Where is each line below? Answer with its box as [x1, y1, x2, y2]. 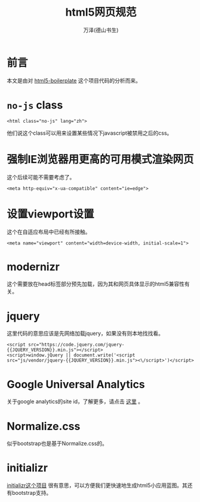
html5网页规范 [65, 5, 137, 19]
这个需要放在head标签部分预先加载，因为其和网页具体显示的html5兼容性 [7, 280, 184, 288]
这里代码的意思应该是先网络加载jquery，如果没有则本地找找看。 [7, 330, 164, 337]
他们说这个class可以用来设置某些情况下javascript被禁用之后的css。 [7, 129, 173, 137]
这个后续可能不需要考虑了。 [7, 173, 75, 180]
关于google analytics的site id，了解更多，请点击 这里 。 [7, 398, 144, 405]
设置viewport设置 [7, 207, 94, 220]
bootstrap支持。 [11, 489, 52, 497]
